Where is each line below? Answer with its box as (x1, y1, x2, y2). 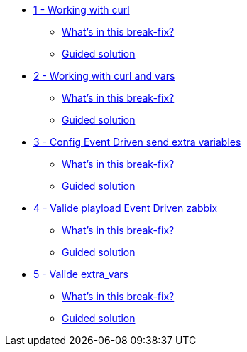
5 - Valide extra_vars (33, 268, 128, 280)
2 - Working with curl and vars (33, 70, 175, 82)
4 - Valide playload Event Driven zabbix (33, 202, 218, 214)
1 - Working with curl (33, 4, 130, 16)
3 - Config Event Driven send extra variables (33, 136, 241, 148)
